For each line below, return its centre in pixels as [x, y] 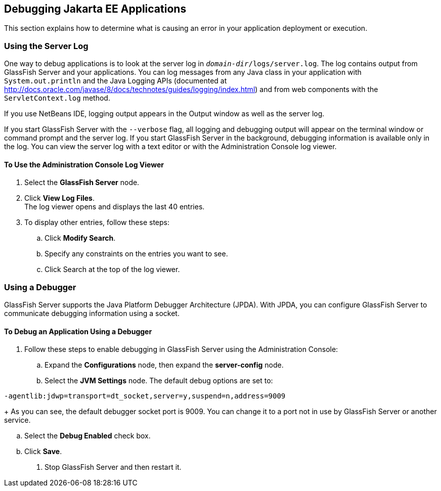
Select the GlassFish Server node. [82, 183]
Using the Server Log [46, 46]
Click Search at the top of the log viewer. [112, 270]
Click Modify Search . [80, 238]
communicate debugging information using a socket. [92, 314]
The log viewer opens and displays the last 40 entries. [115, 207]
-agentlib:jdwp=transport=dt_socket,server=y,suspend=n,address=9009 [145, 396]
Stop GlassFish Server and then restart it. [113, 467]
